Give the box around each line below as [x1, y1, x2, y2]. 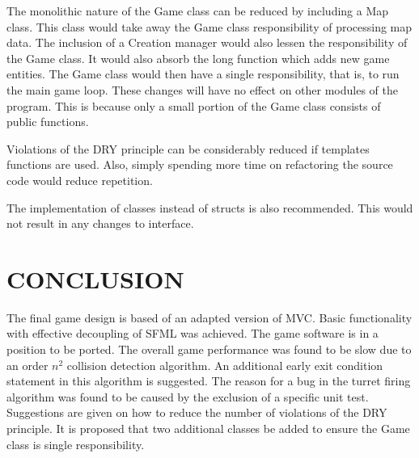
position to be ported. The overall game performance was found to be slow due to [6, 341, 412, 358]
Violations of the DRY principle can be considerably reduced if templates [6, 140, 370, 157]
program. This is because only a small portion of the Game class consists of [6, 97, 381, 114]
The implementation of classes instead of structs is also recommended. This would [6, 199, 413, 216]
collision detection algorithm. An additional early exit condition [66, 356, 383, 373]
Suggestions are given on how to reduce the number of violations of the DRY [6, 404, 387, 421]
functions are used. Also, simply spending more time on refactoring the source [6, 156, 393, 173]
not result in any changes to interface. [6, 215, 194, 232]
